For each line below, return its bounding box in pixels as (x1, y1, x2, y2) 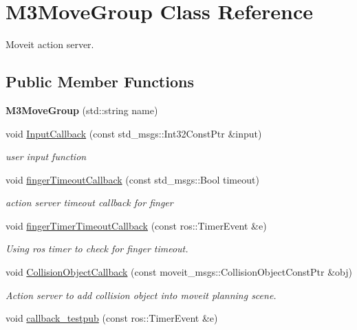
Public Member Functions (6, 71, 194, 92)
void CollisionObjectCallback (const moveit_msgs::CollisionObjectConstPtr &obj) (6, 265, 352, 279)
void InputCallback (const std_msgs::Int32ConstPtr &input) (6, 126, 262, 140)
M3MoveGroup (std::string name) (6, 102, 158, 117)
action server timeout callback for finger (6, 195, 173, 210)
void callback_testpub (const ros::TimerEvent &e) (6, 311, 218, 325)
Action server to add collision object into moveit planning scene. (6, 287, 277, 302)
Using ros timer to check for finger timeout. (6, 241, 188, 256)
